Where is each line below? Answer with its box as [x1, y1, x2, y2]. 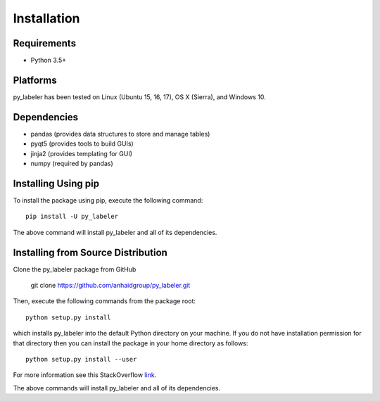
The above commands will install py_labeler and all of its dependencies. [13, 383, 221, 392]
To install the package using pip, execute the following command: [13, 196, 203, 204]
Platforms [13, 74, 57, 86]
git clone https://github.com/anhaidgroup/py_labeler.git [30, 281, 191, 290]
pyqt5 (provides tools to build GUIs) [30, 139, 134, 148]
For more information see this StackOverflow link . [13, 371, 157, 379]
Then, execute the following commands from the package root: [13, 297, 196, 305]
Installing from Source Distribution [13, 246, 168, 258]
